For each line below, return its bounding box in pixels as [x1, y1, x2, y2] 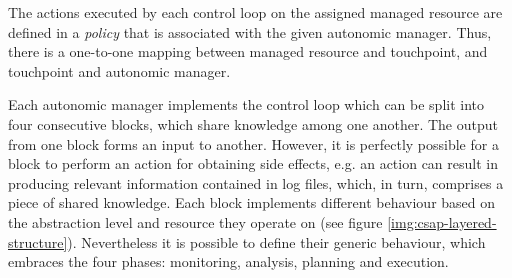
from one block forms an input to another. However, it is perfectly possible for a [8, 133, 499, 154]
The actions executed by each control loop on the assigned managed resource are [8, 2, 503, 22]
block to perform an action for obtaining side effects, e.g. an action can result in [8, 153, 498, 174]
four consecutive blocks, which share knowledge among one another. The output [8, 113, 498, 134]
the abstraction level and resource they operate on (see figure [8, 211, 383, 232]
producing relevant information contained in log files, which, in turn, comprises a [8, 172, 504, 193]
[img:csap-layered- [387, 211, 497, 232]
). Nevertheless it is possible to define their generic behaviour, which [67, 231, 486, 252]
